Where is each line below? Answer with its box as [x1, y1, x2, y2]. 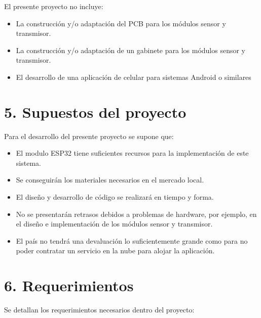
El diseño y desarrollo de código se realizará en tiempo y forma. [16, 192, 214, 202]
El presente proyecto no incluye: [4, 1, 103, 11]
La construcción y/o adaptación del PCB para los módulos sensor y [16, 18, 226, 28]
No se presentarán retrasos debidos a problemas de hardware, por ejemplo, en [16, 208, 257, 219]
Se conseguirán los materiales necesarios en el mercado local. [16, 174, 204, 185]
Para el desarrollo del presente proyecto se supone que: [4, 130, 174, 141]
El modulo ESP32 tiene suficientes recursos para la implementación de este [16, 148, 249, 158]
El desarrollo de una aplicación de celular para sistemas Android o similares [16, 71, 251, 82]
